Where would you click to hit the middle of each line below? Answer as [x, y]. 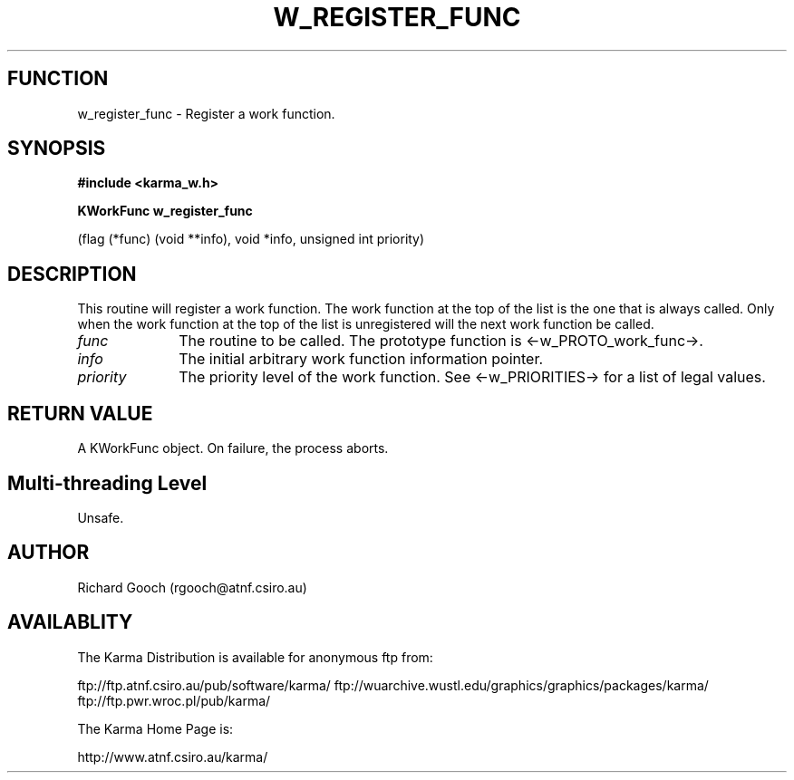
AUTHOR [48, 553]
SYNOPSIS [57, 149]
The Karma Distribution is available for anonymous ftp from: [255, 657]
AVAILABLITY [70, 622]
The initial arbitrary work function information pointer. [361, 359]
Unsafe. [101, 517]
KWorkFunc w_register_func [165, 211]
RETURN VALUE [80, 413]
